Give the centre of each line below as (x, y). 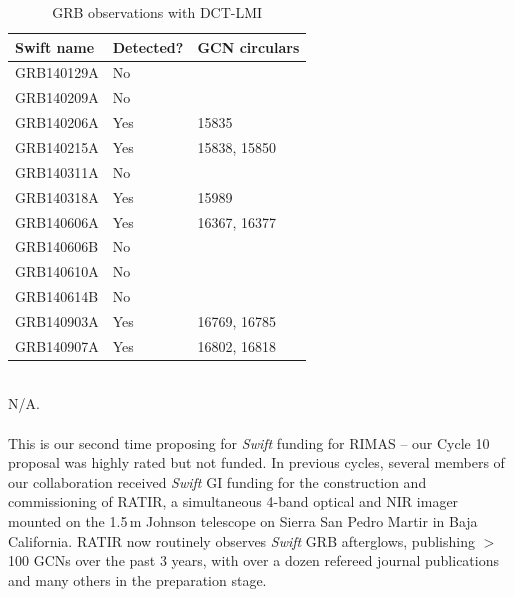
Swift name (55, 46)
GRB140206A (57, 122)
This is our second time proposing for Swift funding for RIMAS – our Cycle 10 (249, 442)
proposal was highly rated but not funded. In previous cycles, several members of (256, 462)
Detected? (148, 46)
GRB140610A (57, 271)
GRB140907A (57, 345)
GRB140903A (57, 320)
